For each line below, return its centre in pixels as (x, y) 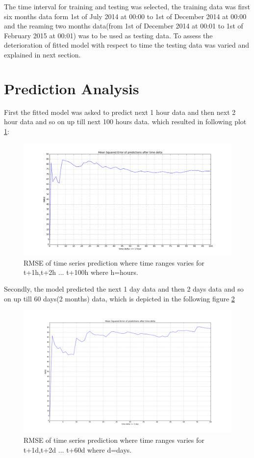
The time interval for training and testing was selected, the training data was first (127, 6)
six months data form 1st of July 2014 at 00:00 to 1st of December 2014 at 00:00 (125, 16)
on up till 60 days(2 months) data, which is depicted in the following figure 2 (119, 298)
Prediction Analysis (72, 88)
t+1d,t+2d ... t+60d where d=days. (78, 449)
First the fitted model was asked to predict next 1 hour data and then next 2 (120, 112)
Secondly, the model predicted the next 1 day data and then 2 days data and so (124, 289)
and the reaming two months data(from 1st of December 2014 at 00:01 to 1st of (124, 26)
